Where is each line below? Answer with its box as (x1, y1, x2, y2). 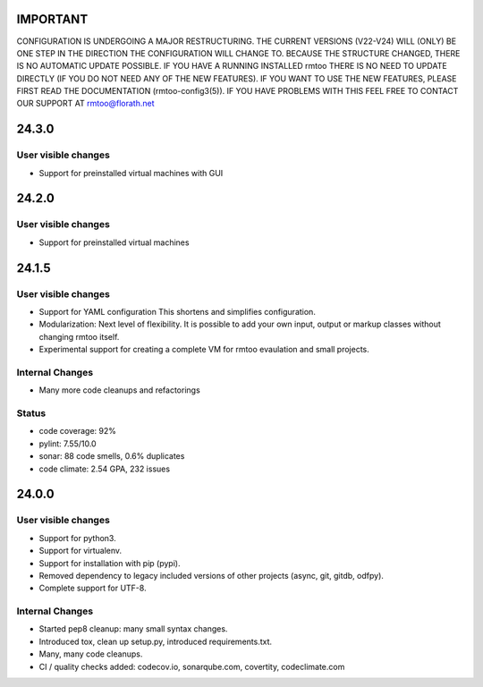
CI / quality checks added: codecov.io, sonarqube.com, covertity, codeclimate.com (38, 661, 345, 672)
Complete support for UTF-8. (38, 582, 147, 594)
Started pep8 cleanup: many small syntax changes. (38, 623, 228, 634)
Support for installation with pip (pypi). (38, 557, 181, 568)
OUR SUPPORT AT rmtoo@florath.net (16, 98, 156, 109)
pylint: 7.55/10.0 (38, 438, 97, 449)
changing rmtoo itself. (38, 331, 120, 342)
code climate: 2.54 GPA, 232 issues (38, 463, 170, 474)
